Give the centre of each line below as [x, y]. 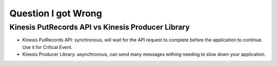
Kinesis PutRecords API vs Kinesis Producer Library [100, 27]
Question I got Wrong [56, 13]
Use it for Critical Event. [47, 47]
